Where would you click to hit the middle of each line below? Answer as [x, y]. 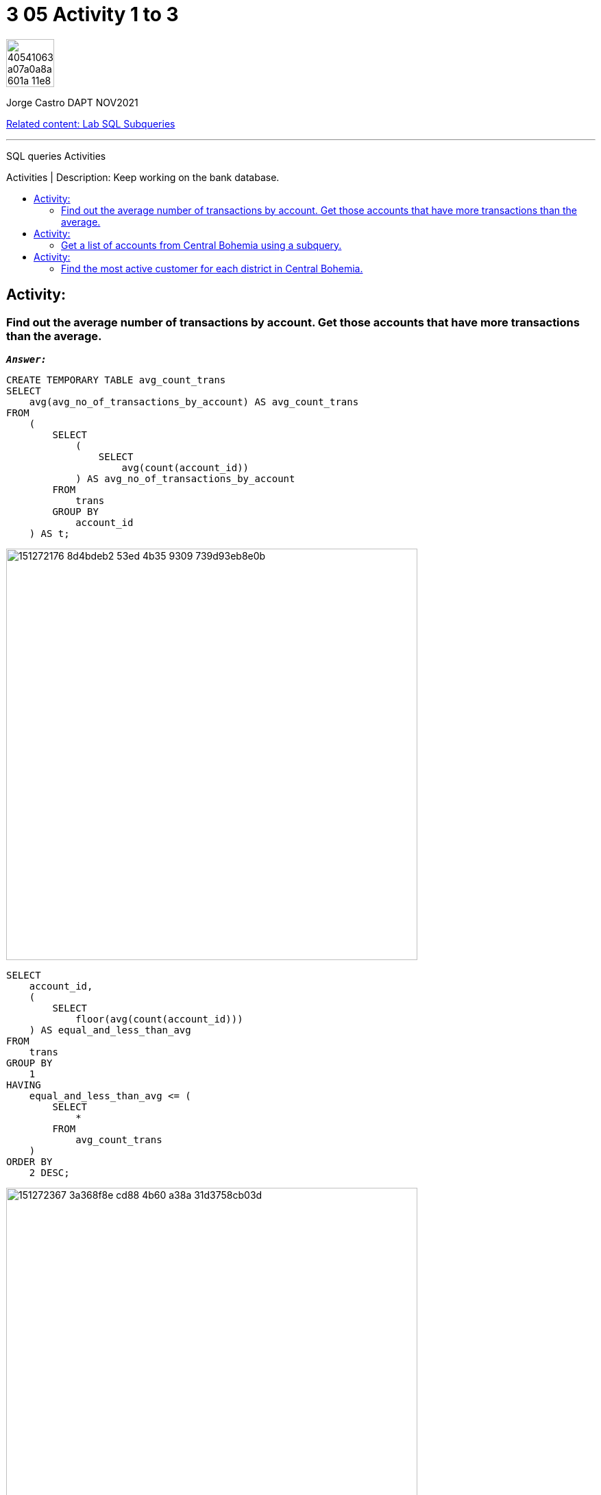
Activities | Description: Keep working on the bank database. [143, 177]
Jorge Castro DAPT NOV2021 [72, 102]
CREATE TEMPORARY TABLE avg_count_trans [116, 380]
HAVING [24, 1085]
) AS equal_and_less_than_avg [110, 1030]
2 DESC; [49, 1172]
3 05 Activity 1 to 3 [93, 14]
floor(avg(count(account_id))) [159, 1019]
